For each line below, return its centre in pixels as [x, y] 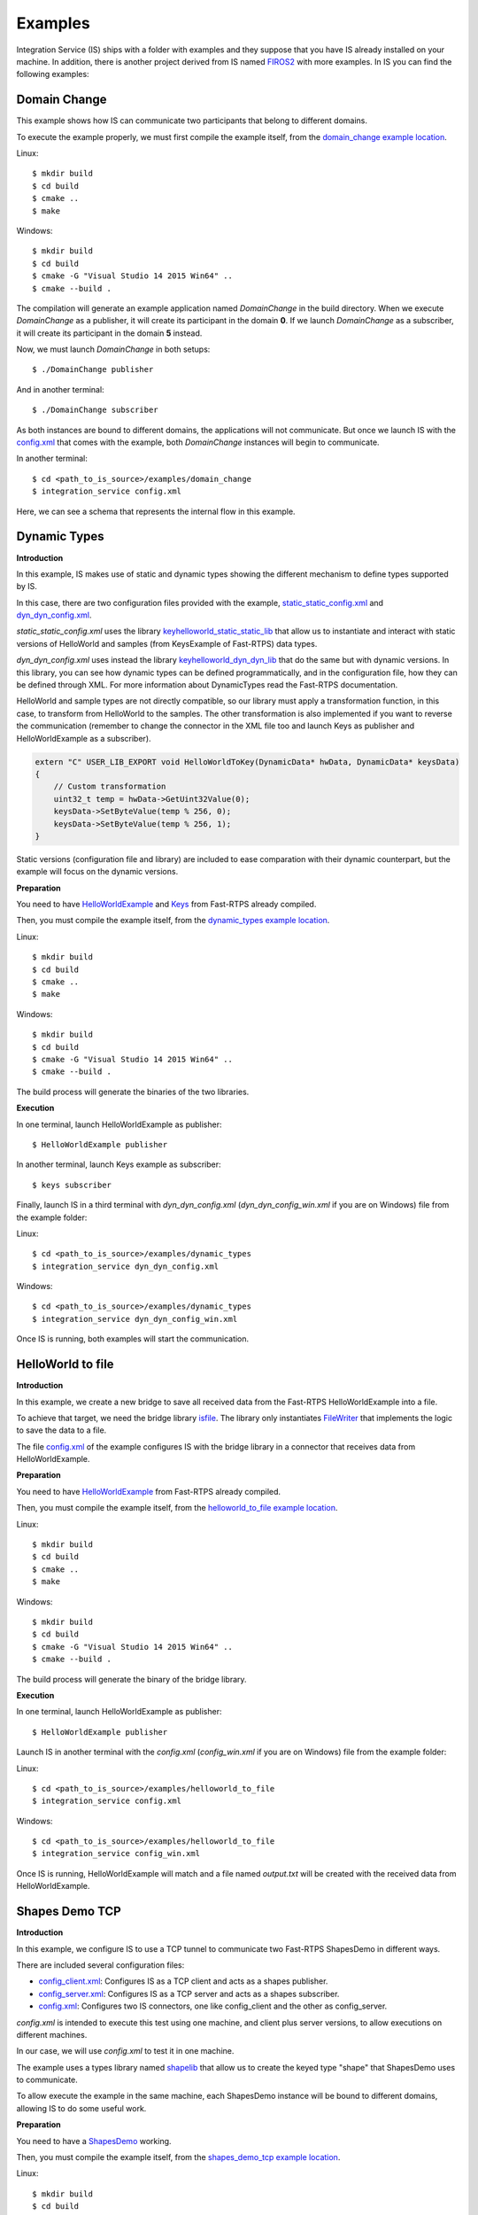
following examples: [53, 74]
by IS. [27, 587]
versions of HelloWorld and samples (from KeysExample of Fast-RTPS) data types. [167, 643]
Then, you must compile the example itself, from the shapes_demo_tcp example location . [178, 2157]
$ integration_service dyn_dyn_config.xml [126, 1266]
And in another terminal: [61, 389]
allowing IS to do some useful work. [81, 2108]
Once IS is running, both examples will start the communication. [133, 1339]
